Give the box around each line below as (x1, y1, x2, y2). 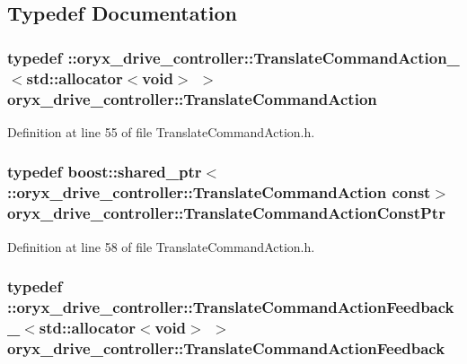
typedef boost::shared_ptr (7, 160, 202, 183)
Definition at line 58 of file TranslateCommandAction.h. (7, 237, 315, 256)
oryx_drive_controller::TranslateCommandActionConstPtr (7, 202, 445, 224)
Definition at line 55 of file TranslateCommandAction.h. (7, 122, 315, 141)
